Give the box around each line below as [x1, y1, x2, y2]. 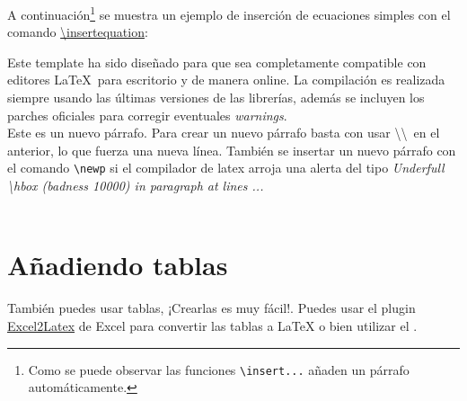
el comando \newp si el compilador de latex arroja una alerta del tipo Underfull [7, 158, 445, 177]
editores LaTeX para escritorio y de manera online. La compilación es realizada [7, 70, 445, 89]
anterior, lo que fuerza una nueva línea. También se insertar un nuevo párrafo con [7, 140, 456, 159]
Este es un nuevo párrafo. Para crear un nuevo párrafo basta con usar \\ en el [7, 123, 440, 142]
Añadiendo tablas [7, 246, 228, 283]
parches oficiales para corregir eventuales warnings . [7, 105, 287, 124]
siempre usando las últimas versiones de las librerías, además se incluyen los [7, 88, 425, 107]
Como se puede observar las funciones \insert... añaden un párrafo [28, 360, 410, 379]
